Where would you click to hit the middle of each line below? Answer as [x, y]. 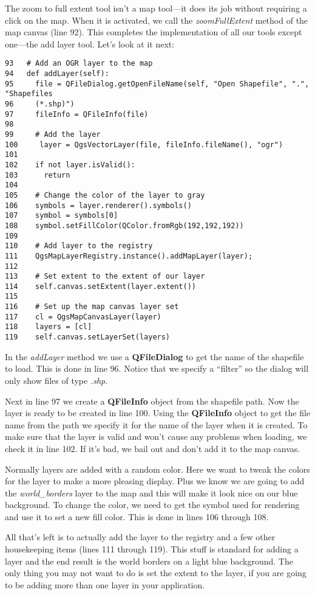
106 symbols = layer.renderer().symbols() [98, 205]
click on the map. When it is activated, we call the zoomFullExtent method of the [157, 20]
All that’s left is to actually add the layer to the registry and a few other [140, 537]
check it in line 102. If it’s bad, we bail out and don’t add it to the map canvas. [153, 448]
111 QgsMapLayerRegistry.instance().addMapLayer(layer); [129, 256]
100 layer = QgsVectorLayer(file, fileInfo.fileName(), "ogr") [144, 144]
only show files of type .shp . [56, 380]
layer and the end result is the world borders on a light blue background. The [149, 561]
